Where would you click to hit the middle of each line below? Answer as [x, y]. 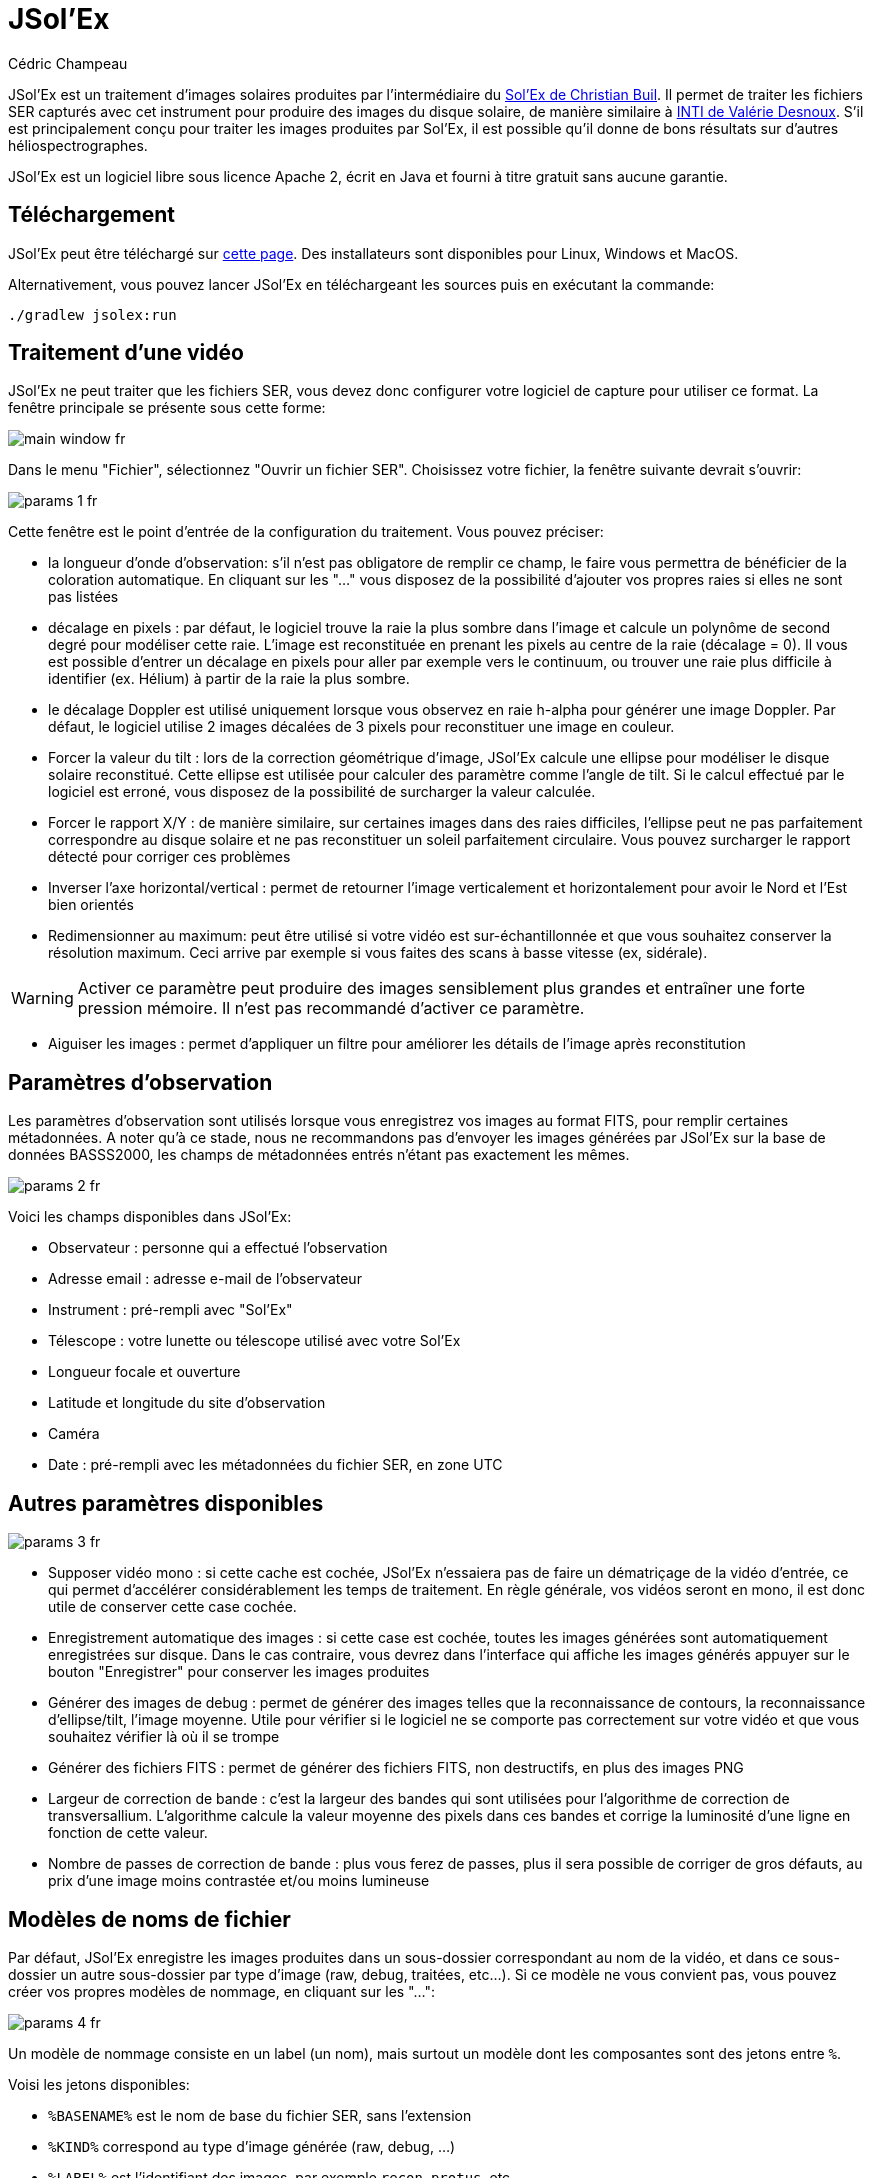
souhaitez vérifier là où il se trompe [164, 1737]
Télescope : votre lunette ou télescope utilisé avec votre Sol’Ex [254, 1341]
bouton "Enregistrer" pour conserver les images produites [239, 1672]
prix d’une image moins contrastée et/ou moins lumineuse [239, 1881]
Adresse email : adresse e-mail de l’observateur [205, 1279]
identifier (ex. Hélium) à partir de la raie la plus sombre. [229, 679]
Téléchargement [91, 215]
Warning [42, 998]
